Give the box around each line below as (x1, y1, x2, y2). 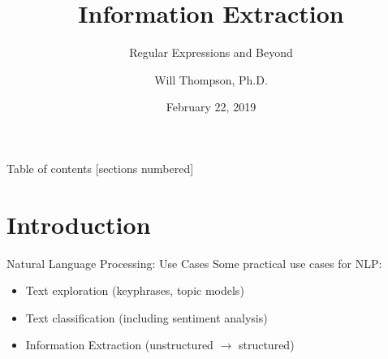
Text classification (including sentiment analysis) (25, 309, 268, 326)
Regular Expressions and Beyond (129, 44, 293, 61)
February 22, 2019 (166, 98, 257, 115)
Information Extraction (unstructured (25, 336, 213, 353)
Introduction (6, 207, 151, 240)
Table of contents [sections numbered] (6, 159, 194, 176)
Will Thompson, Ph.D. (154, 71, 268, 88)
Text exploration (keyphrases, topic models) (25, 282, 244, 299)
